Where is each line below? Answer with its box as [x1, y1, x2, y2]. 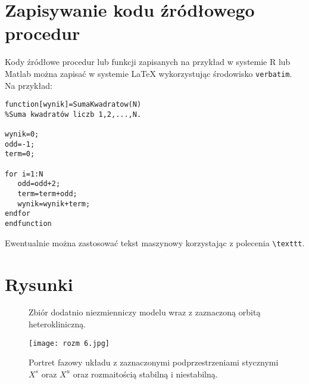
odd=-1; [5, 140, 35, 148]
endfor [5, 209, 30, 218]
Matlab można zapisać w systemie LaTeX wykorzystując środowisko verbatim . [5, 67, 292, 79]
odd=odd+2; [17, 179, 61, 188]
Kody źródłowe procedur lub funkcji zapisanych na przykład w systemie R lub [5, 55, 291, 68]
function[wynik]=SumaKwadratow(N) [5, 100, 142, 109]
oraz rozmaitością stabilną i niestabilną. [73, 367, 218, 380]
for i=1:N [5, 169, 43, 178]
